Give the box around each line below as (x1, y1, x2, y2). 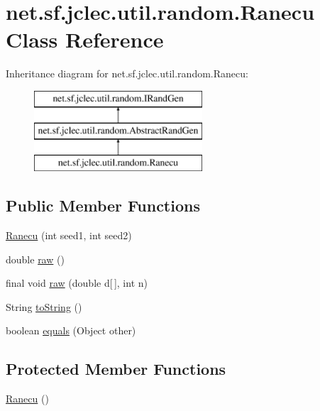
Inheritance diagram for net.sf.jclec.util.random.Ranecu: (6, 66, 248, 81)
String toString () (6, 299, 82, 314)
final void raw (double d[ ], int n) (6, 275, 148, 290)
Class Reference (6, 25, 164, 54)
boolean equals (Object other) (6, 323, 136, 338)
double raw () (6, 251, 65, 266)
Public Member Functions (6, 194, 200, 217)
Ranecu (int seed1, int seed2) (6, 228, 132, 243)
